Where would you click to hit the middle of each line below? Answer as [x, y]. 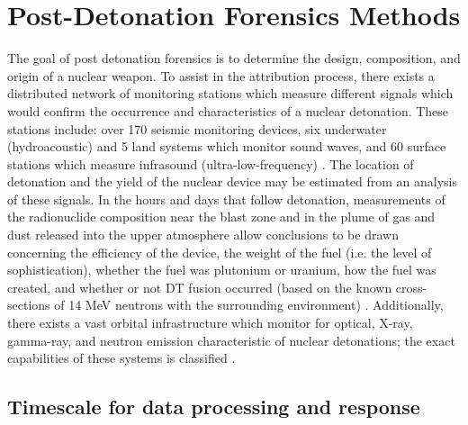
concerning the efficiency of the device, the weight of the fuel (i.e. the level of [220, 252]
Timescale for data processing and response [214, 407]
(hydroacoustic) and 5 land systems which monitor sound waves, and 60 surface [227, 146]
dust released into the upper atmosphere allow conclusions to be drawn [203, 235]
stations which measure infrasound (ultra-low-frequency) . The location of [211, 163]
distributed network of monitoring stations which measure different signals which [230, 93]
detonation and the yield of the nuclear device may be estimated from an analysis [233, 181]
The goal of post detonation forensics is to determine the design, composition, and [234, 58]
